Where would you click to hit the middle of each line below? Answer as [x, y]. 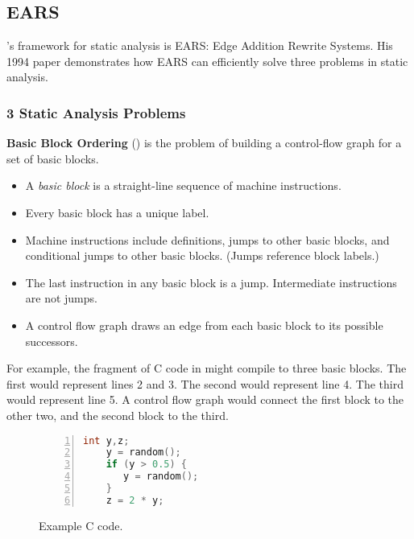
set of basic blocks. [53, 158]
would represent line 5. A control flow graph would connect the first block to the [205, 399]
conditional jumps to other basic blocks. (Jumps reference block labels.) [202, 255]
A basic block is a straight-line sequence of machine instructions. [183, 185]
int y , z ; [106, 440]
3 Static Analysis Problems [96, 112]
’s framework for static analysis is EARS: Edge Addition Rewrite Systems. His [200, 45]
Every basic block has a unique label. [117, 212]
